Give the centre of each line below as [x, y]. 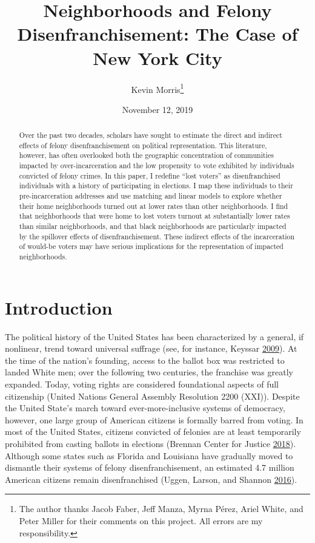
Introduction [59, 307]
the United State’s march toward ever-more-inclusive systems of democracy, [145, 408]
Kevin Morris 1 [157, 88]
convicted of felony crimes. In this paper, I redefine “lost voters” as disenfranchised [150, 175]
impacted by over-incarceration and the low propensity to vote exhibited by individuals [157, 166]
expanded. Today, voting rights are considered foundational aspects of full [142, 384]
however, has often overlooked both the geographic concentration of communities [146, 155]
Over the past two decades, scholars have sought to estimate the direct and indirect [151, 135]
